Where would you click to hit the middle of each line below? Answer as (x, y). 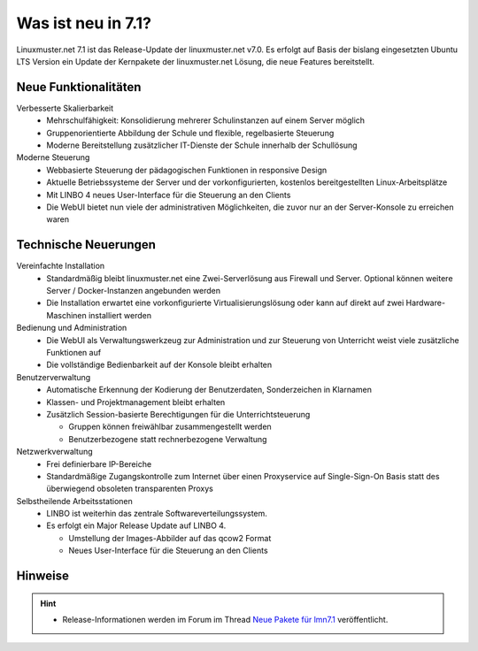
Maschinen (67, 315)
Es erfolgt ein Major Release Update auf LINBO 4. (136, 525)
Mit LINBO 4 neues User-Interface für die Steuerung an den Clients (169, 195)
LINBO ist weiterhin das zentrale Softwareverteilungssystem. (157, 514)
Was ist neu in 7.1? (84, 23)
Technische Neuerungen (86, 245)
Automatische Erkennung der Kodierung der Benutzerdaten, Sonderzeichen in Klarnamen (209, 390)
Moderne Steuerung (53, 157)
